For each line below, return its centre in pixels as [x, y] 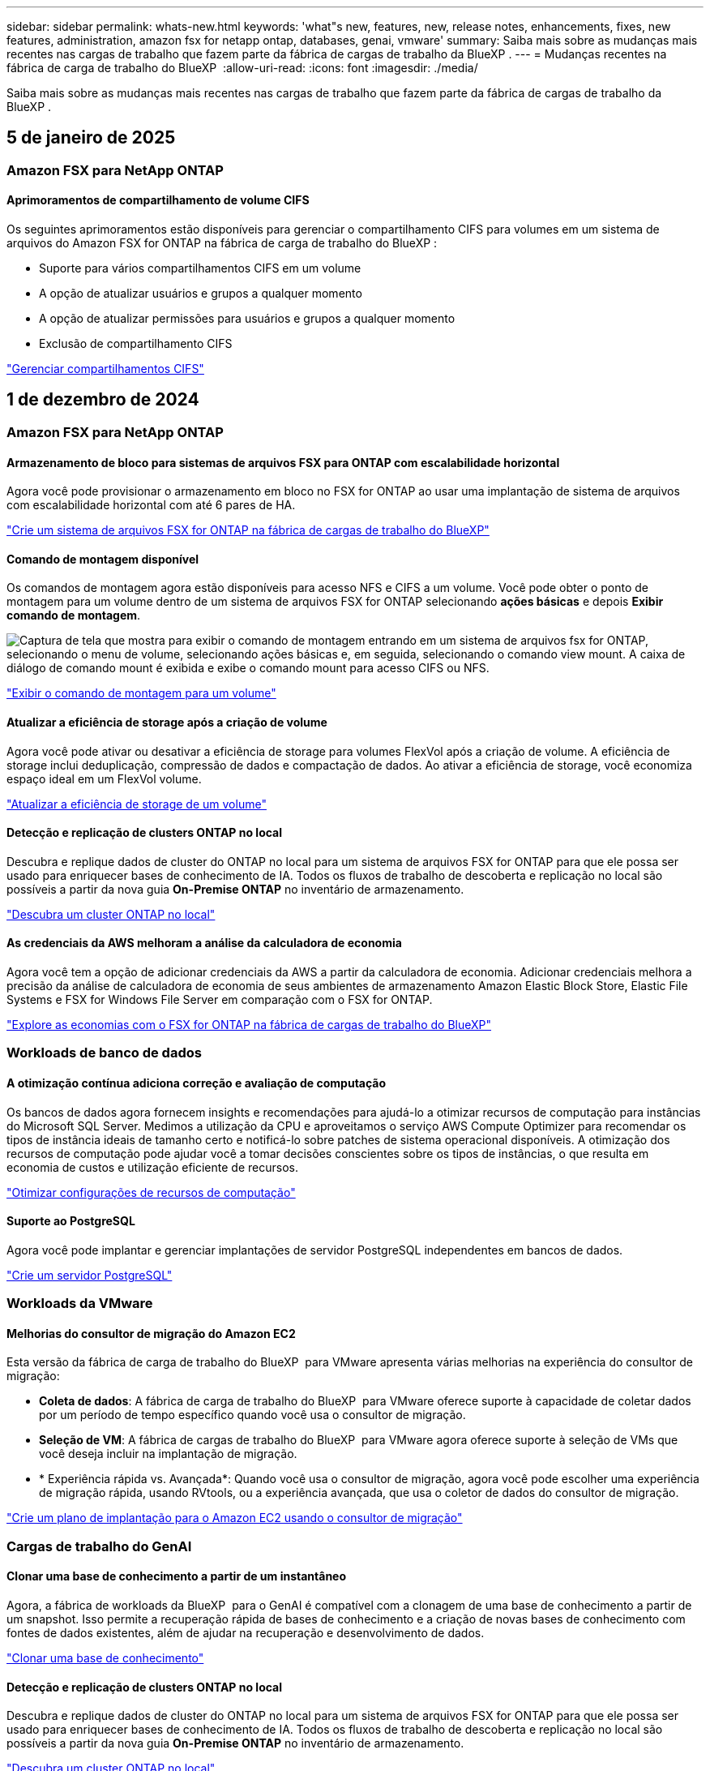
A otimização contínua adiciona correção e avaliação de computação [197, 1083]
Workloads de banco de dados [104, 1053]
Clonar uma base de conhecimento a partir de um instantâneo [177, 1576]
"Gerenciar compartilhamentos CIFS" [105, 369]
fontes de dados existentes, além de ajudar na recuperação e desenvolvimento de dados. [246, 1633]
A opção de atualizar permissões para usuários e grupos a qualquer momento [247, 319]
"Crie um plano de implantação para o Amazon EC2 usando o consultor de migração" [235, 1518]
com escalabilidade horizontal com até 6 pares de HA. [151, 505]
